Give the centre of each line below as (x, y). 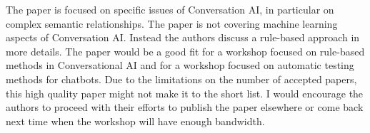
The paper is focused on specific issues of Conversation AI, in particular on (170, 9)
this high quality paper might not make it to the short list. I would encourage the (185, 93)
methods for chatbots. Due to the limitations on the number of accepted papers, (181, 79)
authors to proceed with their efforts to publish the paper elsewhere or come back (185, 107)
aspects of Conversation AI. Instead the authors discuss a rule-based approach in (183, 37)
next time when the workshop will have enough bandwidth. (135, 121)
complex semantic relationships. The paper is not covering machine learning (172, 23)
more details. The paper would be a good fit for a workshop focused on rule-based (185, 51)
